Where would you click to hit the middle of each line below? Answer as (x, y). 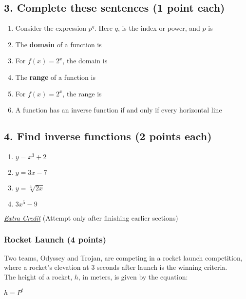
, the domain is (85, 61)
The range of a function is (55, 77)
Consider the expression (51, 28)
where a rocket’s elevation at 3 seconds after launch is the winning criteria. (116, 267)
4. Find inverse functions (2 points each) (108, 136)
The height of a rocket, (38, 276)
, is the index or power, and (159, 28)
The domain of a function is (58, 44)
